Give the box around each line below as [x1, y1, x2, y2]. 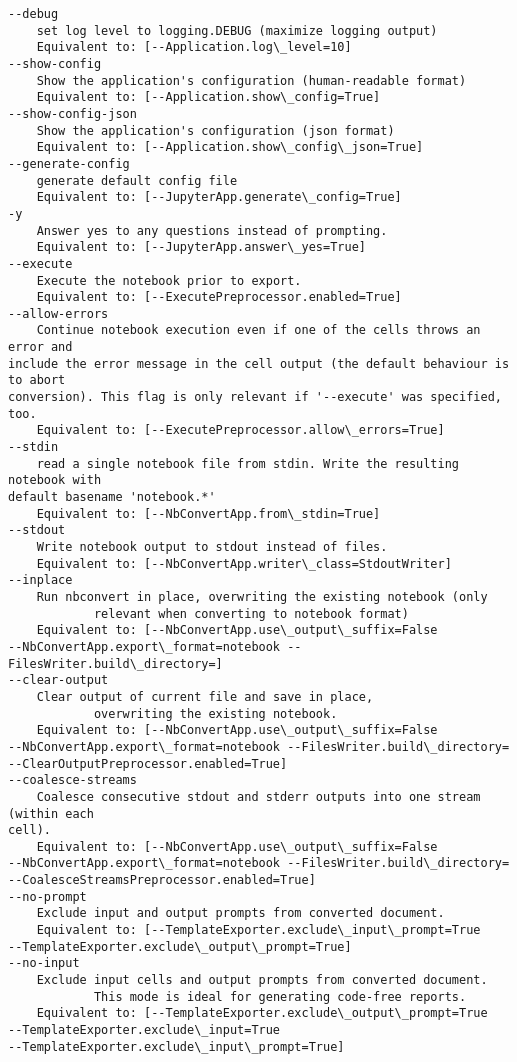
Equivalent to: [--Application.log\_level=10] [36, 40, 352, 55]
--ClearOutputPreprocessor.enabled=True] [8, 756, 288, 771]
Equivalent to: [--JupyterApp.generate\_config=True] [36, 190, 402, 205]
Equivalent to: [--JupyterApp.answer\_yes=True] [36, 240, 366, 255]
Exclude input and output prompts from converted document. [36, 906, 445, 921]
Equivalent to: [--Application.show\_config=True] [36, 90, 381, 105]
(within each [8, 806, 94, 821]
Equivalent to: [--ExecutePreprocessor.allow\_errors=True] [36, 423, 445, 438]
